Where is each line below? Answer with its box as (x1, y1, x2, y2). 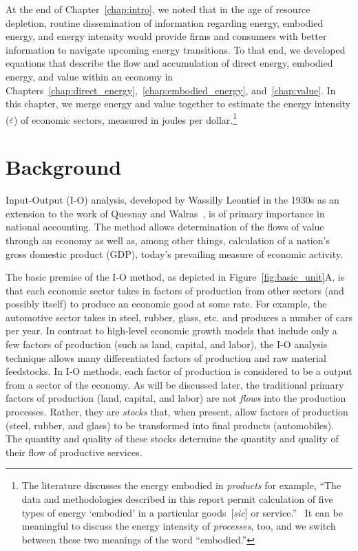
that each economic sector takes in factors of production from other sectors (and (6, 283, 344, 297)
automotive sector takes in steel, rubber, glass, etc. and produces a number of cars (6, 310, 352, 324)
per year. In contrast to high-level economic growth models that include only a (6, 323, 337, 338)
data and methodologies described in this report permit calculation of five (21, 492, 333, 506)
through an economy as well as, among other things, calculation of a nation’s (6, 233, 330, 247)
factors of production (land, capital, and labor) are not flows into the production (6, 391, 346, 405)
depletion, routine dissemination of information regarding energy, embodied (6, 15, 324, 30)
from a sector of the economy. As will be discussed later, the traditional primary (6, 377, 344, 391)
